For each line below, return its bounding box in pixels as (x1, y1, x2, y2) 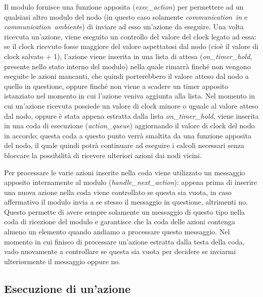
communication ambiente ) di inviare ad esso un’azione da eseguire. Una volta (4, 21, 244, 32)
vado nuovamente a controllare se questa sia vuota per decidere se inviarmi (4, 246, 236, 257)
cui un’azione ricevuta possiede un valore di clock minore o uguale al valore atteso (4, 100, 258, 111)
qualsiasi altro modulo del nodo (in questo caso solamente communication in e (4, 11, 248, 22)
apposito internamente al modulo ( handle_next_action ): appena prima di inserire (4, 177, 257, 187)
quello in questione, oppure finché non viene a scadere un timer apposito (4, 80, 229, 91)
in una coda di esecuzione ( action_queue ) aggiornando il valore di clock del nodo (4, 120, 255, 131)
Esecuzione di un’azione (4, 280, 131, 296)
